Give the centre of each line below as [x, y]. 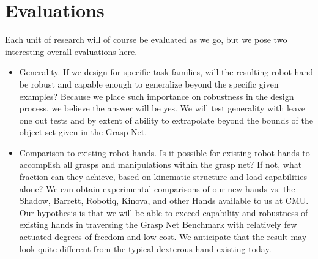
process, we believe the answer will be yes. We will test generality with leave [162, 108]
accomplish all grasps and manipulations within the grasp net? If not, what [161, 164]
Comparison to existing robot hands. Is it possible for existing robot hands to [165, 152]
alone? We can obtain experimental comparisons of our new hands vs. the [157, 188]
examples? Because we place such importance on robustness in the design [157, 96]
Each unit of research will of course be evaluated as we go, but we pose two [146, 39]
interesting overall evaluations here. [71, 51]
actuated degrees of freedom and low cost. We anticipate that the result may [163, 237]
